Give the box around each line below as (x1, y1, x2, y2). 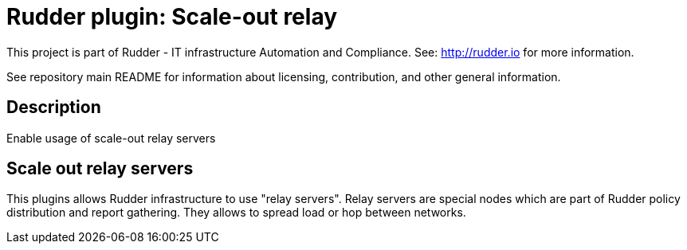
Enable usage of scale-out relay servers (6, 131, 216, 145)
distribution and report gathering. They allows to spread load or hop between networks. (6, 205, 466, 220)
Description (6, 97, 101, 118)
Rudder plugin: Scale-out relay (6, 3, 338, 30)
